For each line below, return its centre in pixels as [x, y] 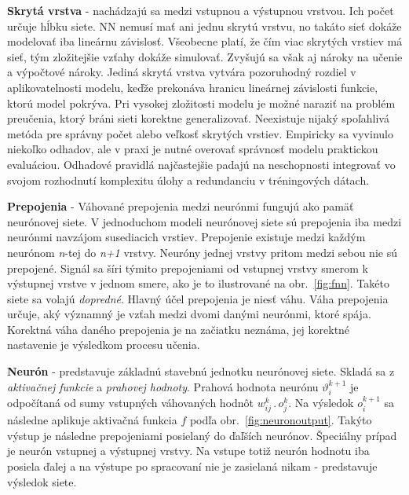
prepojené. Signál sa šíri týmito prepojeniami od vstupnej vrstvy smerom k [188, 268]
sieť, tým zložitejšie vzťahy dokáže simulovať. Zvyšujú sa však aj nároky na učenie [205, 56]
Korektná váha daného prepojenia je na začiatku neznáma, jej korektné [179, 329]
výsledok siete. [42, 481]
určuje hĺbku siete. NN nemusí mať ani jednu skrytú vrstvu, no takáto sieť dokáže [204, 26]
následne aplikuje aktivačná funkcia [92, 420]
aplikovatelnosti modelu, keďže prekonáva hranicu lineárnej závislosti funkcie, [193, 87]
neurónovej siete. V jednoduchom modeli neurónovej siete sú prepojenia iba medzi [204, 221]
